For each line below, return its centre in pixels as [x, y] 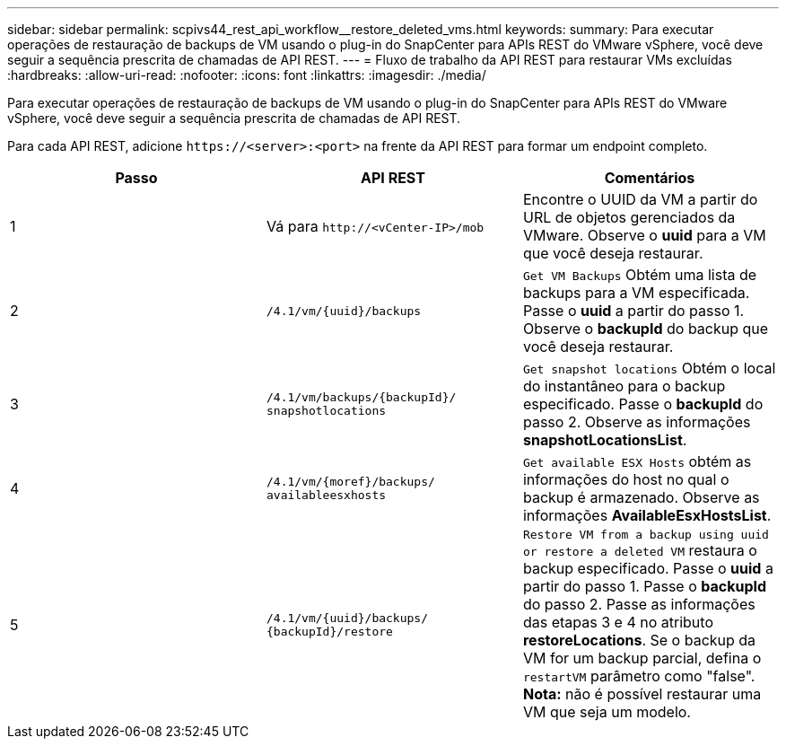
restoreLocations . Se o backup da [639, 640]
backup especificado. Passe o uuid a [648, 568]
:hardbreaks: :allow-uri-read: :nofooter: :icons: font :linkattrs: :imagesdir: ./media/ [247, 75]
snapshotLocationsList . [605, 440]
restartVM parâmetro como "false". [639, 676]
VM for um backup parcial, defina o [642, 658]
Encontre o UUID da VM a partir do [640, 199]
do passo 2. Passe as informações [639, 604]
